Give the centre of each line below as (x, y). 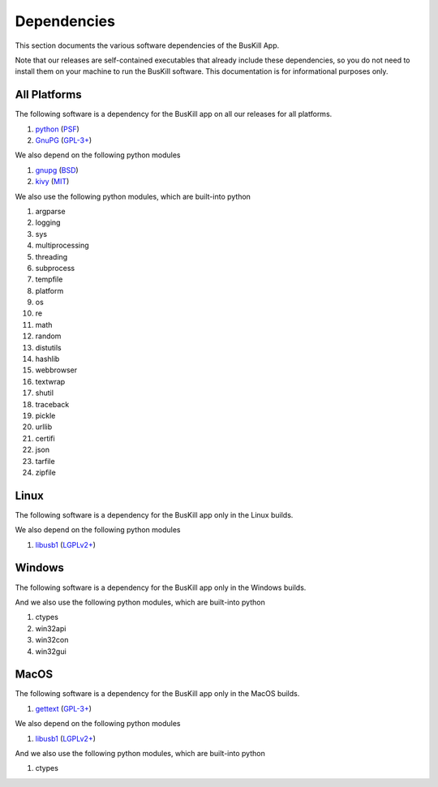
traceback (52, 404)
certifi (45, 438)
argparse (50, 211)
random (48, 336)
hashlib (47, 359)
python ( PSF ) (58, 129)
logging (48, 222)
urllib (44, 427)
